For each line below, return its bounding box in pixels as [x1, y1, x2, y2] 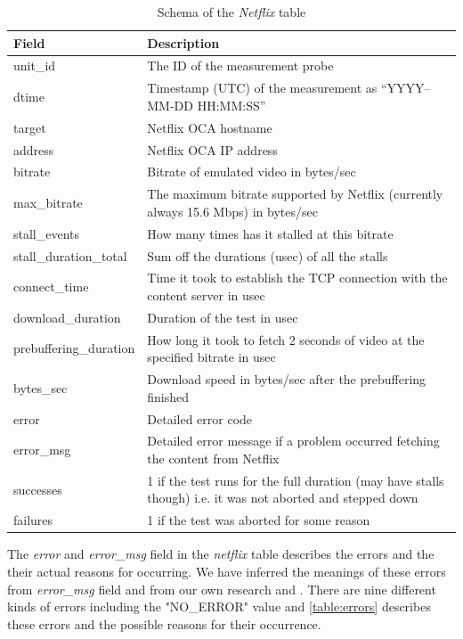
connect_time [13, 277, 89, 296]
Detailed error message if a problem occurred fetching [147, 431, 440, 450]
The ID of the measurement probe [147, 56, 334, 75]
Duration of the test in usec [147, 307, 298, 326]
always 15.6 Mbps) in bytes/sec [147, 201, 318, 220]
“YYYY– [380, 78, 431, 97]
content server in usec [147, 285, 265, 304]
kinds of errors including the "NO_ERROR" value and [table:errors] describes [7, 597, 431, 616]
